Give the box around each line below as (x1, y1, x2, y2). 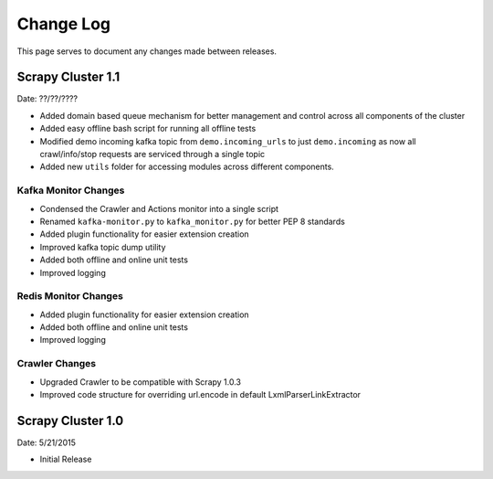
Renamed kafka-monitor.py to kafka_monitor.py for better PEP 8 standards (39, 216, 346, 227)
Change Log (16, 14, 111, 34)
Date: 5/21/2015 (16, 437, 77, 448)
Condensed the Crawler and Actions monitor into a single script (39, 203, 278, 214)
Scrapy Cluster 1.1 (16, 69, 121, 85)
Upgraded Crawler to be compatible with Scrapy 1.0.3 (39, 376, 242, 388)
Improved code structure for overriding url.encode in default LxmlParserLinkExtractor (39, 389, 361, 399)
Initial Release (39, 453, 92, 465)
